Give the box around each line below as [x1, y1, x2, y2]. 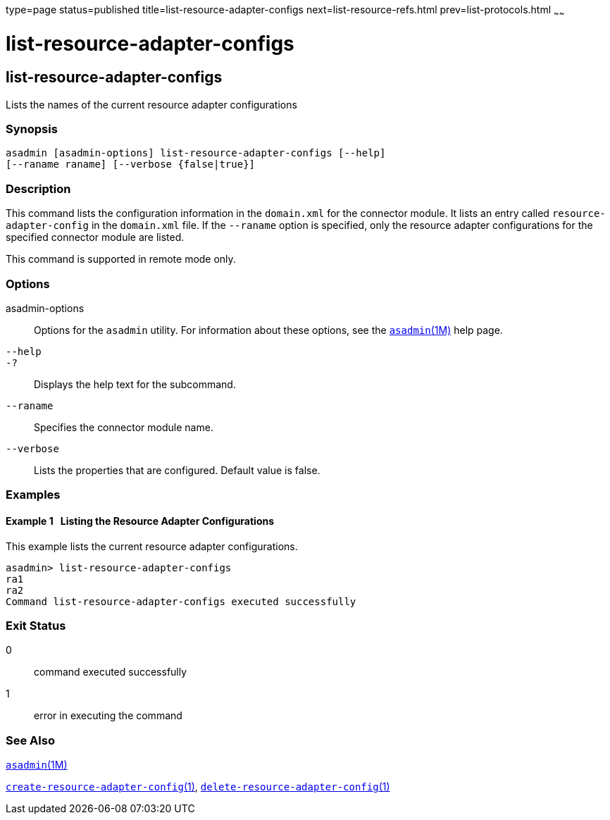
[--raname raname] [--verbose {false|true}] [6, 159, 256, 170]
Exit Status [6, 618, 66, 633]
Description [6, 181, 71, 196]
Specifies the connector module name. [34, 421, 213, 433]
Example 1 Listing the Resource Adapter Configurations [6, 514, 275, 527]
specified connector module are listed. [6, 231, 185, 244]
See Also [6, 733, 55, 747]
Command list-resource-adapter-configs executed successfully [6, 595, 356, 607]
